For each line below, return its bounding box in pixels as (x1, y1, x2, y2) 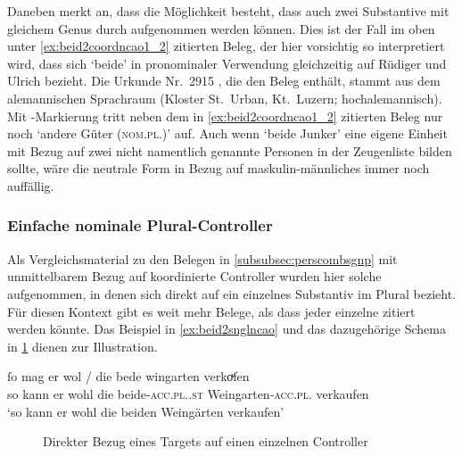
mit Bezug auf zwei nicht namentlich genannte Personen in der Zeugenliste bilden (7, 141, 452, 160)
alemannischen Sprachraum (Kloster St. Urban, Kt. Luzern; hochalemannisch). (7, 88, 442, 107)
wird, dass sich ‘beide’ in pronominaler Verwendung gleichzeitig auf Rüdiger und (7, 54, 447, 72)
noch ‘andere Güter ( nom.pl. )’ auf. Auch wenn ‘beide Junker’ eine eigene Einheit (7, 124, 448, 143)
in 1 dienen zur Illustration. (7, 336, 158, 355)
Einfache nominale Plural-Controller (7, 214, 273, 236)
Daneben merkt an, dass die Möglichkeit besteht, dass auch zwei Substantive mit (7, 2, 450, 20)
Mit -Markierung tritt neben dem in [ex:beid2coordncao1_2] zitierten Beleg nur (7, 106, 443, 125)
